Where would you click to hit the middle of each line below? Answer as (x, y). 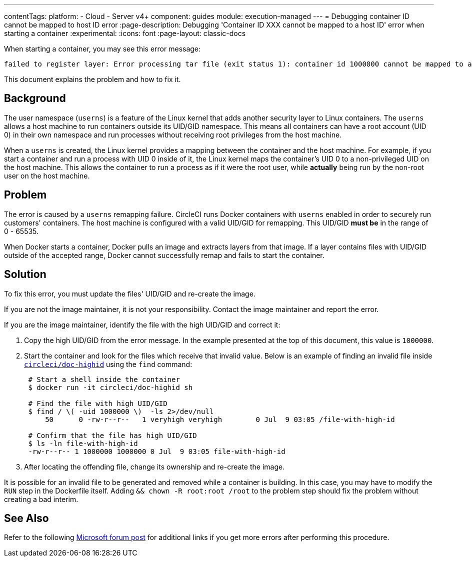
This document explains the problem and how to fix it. (92, 79)
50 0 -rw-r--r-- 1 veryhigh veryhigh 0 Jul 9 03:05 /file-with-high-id (220, 419)
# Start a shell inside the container (104, 379)
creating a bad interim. (41, 499)
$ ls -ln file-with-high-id (83, 443)
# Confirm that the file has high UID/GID (112, 435)
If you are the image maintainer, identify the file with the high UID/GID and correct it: (142, 324)
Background (35, 98)
